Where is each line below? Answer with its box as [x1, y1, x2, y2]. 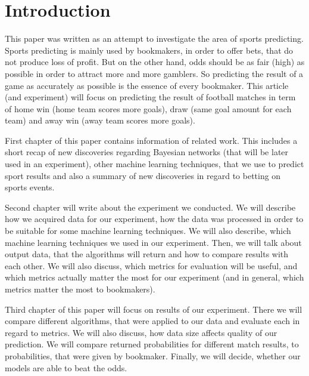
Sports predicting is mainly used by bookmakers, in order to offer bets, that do [5, 44, 294, 56]
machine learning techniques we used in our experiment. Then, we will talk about [5, 236, 302, 248]
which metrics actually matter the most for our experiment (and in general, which [5, 271, 304, 283]
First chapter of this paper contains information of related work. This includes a [5, 134, 298, 146]
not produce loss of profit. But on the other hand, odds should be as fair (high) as [5, 56, 305, 68]
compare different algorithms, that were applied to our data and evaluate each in [5, 315, 300, 327]
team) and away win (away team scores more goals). [5, 114, 195, 127]
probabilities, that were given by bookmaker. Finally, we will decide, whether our [5, 349, 301, 362]
